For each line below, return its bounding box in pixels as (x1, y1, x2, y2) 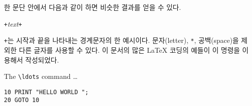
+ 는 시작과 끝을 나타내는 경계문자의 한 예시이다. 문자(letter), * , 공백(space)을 (4, 35, 239, 45)
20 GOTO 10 (4, 97, 39, 104)
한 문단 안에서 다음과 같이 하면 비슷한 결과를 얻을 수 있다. (4, 2, 181, 12)
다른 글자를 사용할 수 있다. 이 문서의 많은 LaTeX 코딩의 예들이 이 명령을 (19, 44, 240, 55)
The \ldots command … (4, 71, 78, 81)
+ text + (4, 18, 22, 29)
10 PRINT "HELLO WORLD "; (4, 88, 89, 96)
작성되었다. (25, 54, 59, 65)
